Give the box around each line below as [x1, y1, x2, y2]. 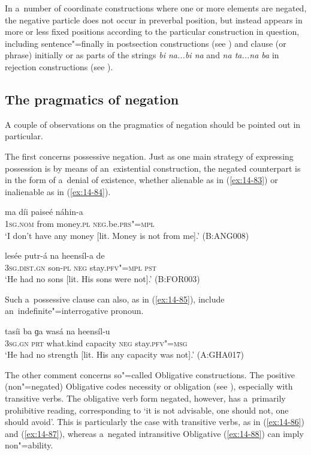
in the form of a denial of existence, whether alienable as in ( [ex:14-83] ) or [5, 173, 278, 186]
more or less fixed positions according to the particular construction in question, [5, 25, 300, 38]
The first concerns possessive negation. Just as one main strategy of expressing [5, 149, 294, 162]
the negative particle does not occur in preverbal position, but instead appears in [5, 13, 303, 26]
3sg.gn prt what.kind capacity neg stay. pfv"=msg [5, 336, 188, 349]
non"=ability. [5, 439, 53, 451]
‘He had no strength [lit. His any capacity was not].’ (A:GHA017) [5, 348, 244, 361]
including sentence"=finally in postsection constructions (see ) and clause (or [5, 37, 286, 49]
